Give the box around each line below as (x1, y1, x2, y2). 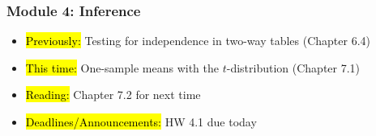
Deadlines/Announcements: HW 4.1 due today (25, 113, 257, 130)
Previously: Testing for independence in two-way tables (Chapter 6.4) (25, 32, 371, 49)
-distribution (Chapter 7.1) (226, 59, 361, 76)
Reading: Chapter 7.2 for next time (25, 86, 201, 103)
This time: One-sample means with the (25, 59, 220, 76)
